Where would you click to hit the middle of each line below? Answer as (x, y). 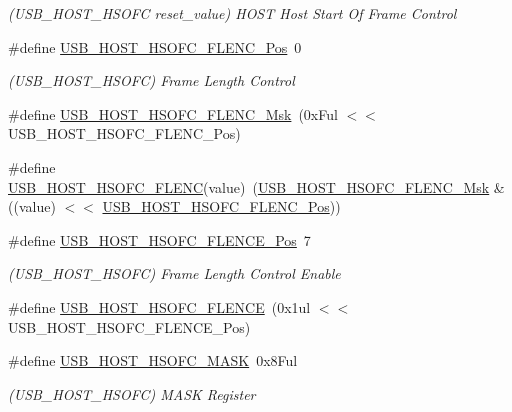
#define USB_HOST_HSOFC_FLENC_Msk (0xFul (173, 113)
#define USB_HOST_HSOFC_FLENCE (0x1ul (159, 306)
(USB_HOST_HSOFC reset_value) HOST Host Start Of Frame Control (232, 13)
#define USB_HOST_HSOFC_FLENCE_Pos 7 (159, 239)
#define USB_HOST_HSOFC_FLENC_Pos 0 (155, 46)
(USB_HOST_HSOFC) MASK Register (132, 393)
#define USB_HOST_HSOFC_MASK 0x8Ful (153, 360)
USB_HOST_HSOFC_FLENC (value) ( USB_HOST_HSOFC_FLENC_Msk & (256, 186)
